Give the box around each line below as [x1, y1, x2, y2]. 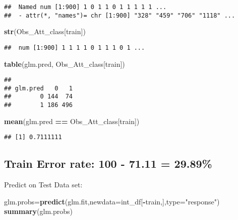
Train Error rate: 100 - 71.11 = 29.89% [4, 156, 212, 171]
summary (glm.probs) [4, 206, 73, 216]
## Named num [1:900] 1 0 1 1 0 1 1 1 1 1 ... [4, 4, 167, 11]
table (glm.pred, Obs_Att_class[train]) [4, 58, 125, 69]
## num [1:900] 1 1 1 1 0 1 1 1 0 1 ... [4, 44, 145, 51]
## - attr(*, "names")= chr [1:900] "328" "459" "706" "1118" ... [4, 12, 235, 19]
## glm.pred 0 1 [4, 84, 73, 92]
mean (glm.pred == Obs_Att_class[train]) [4, 116, 140, 126]
